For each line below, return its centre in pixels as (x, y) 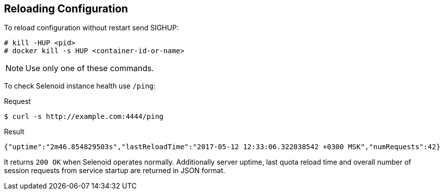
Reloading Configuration (66, 9)
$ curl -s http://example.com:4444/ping (84, 117)
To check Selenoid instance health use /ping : (80, 86)
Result (14, 132)
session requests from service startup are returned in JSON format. (115, 171)
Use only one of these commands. (90, 68)
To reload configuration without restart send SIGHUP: (91, 28)
